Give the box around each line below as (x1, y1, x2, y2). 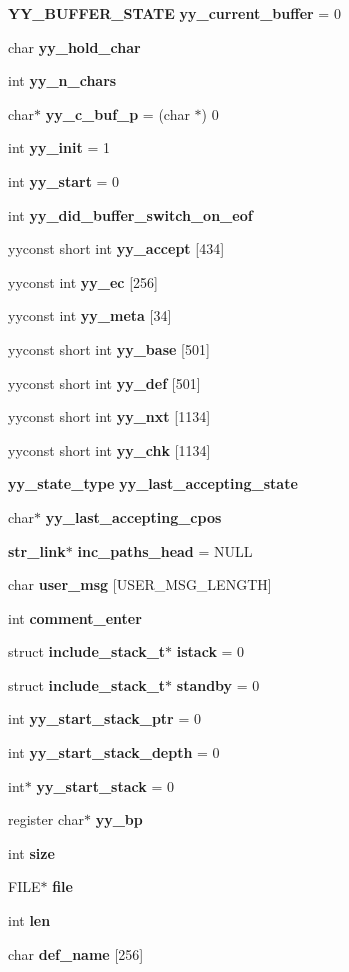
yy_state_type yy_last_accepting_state (8, 473, 298, 494)
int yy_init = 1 (8, 137, 110, 158)
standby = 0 (176, 674, 260, 695)
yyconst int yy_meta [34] (8, 305, 172, 326)
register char (8, 809, 85, 830)
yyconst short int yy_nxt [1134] (8, 406, 211, 427)
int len (8, 910, 51, 931)
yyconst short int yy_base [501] (8, 338, 210, 359)
